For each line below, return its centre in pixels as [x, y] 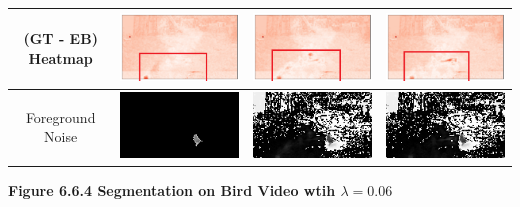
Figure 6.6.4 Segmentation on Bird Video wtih [172, 190]
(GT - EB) [60, 38]
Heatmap [60, 57]
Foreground [60, 116]
